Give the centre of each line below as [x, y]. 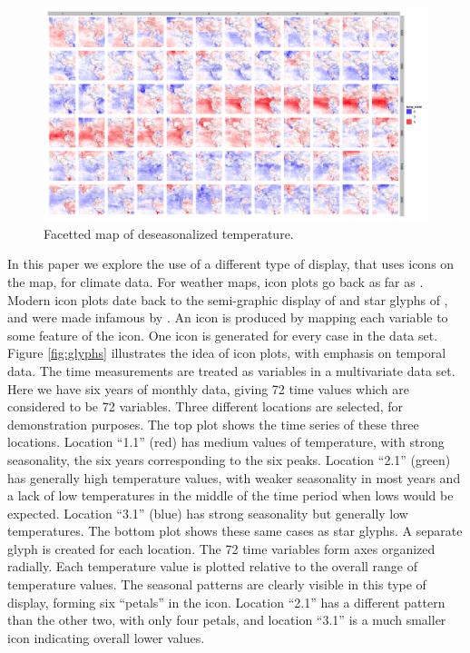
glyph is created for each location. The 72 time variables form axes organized [221, 548]
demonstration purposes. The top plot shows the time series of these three [213, 424]
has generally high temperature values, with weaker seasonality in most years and [234, 477]
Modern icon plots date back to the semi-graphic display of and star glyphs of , [228, 299]
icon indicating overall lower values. [106, 637]
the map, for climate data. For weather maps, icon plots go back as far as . [215, 281]
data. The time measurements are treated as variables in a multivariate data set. [231, 370]
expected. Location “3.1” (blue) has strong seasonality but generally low [208, 513]
